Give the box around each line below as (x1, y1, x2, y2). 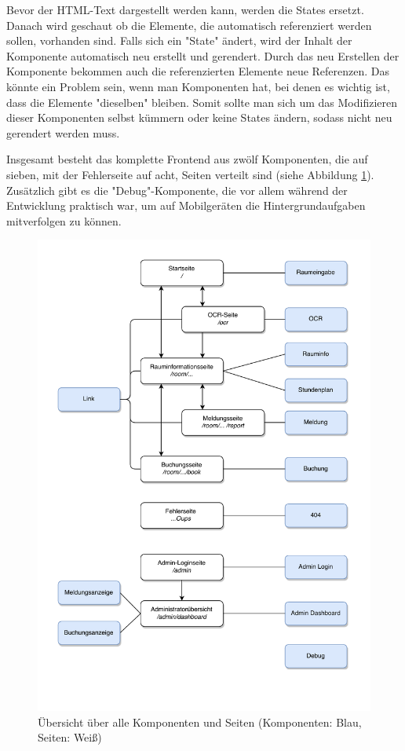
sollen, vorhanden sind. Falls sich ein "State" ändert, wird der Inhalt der (6, 32, 352, 49)
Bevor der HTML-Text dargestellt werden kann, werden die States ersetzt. (6, 2, 364, 17)
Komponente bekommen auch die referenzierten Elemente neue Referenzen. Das (6, 63, 390, 79)
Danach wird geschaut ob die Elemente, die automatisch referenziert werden (6, 16, 372, 33)
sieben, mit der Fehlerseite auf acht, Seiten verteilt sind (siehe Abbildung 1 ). (6, 166, 374, 182)
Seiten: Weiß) (38, 729, 102, 746)
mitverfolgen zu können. (6, 212, 122, 229)
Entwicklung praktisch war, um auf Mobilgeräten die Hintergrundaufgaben (6, 197, 366, 214)
